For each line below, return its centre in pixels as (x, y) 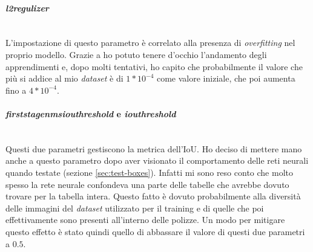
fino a (16, 90)
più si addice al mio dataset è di (64, 78)
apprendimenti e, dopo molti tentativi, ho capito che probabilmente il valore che (154, 66)
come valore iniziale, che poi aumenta (226, 78)
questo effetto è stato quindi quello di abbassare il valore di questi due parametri (155, 231)
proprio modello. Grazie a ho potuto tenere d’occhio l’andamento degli (136, 54)
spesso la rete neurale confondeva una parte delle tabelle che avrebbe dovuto (147, 184)
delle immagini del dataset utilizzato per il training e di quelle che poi (135, 208)
